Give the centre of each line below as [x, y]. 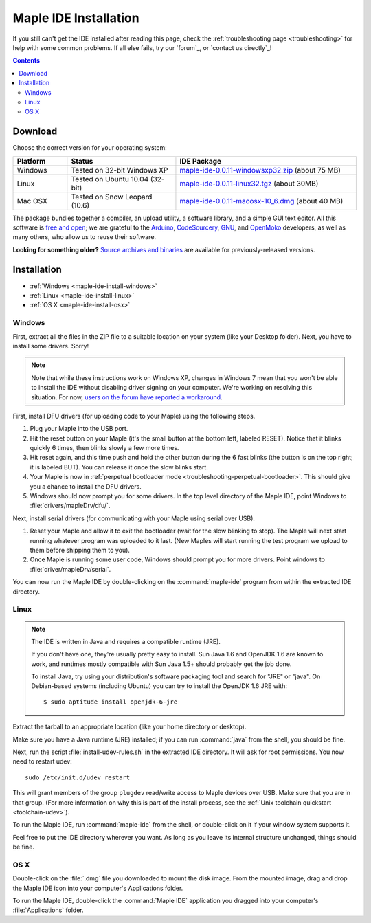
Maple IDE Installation [76, 18]
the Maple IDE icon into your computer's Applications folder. [98, 888]
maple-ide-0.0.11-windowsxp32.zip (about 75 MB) [260, 170]
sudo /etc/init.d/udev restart [78, 777]
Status [82, 161]
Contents [26, 60]
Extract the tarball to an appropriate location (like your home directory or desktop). [130, 727]
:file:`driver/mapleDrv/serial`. [70, 569]
